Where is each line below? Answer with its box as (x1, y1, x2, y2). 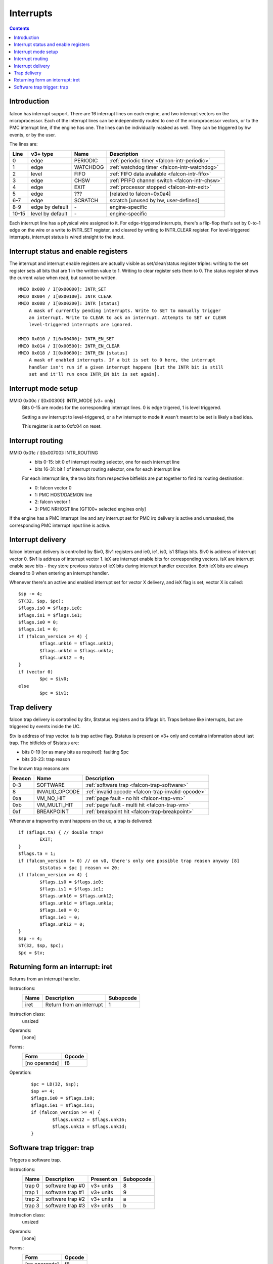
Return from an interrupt (45, 1001, 103, 1008)
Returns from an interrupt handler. (9, 976, 80, 982)
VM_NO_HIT (36, 794, 66, 801)
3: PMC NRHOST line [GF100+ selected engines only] (34, 506, 146, 512)
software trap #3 (45, 1202, 85, 1209)
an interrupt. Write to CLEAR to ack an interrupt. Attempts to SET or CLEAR (28, 314, 226, 321)
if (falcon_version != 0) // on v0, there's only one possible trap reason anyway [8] (18, 857, 240, 864)
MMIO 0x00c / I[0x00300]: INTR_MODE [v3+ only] (9, 397, 116, 403)
